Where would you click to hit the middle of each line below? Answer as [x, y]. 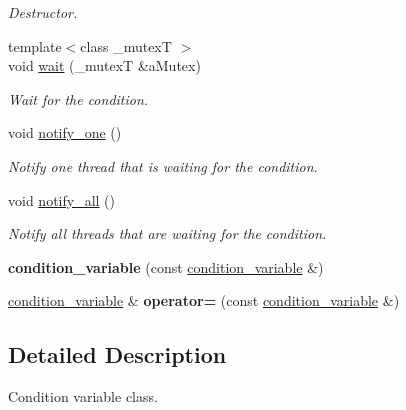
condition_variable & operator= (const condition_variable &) [204, 300]
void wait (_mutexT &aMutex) [104, 65]
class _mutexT [126, 45]
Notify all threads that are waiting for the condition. [167, 233]
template [35, 45]
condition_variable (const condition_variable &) [166, 266]
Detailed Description [117, 354]
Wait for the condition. [78, 98]
